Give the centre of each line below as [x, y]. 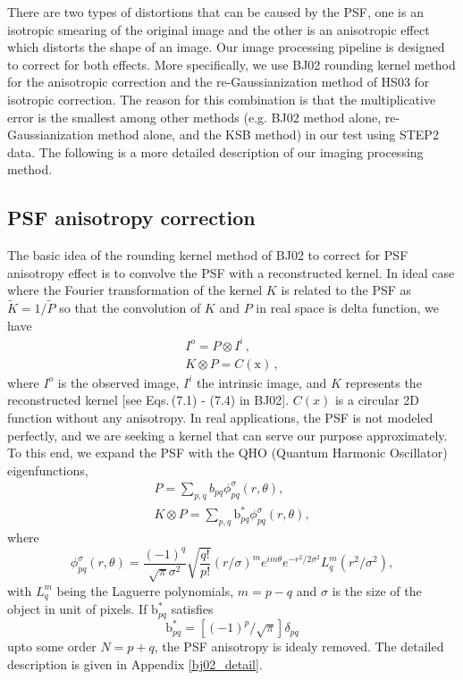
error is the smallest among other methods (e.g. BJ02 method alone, [194, 117]
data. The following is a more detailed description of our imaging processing [215, 151]
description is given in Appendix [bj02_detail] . [135, 663]
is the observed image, [118, 382]
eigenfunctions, [48, 470]
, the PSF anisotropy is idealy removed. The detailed [299, 646]
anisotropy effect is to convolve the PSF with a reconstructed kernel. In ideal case [231, 272]
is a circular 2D [377, 400]
